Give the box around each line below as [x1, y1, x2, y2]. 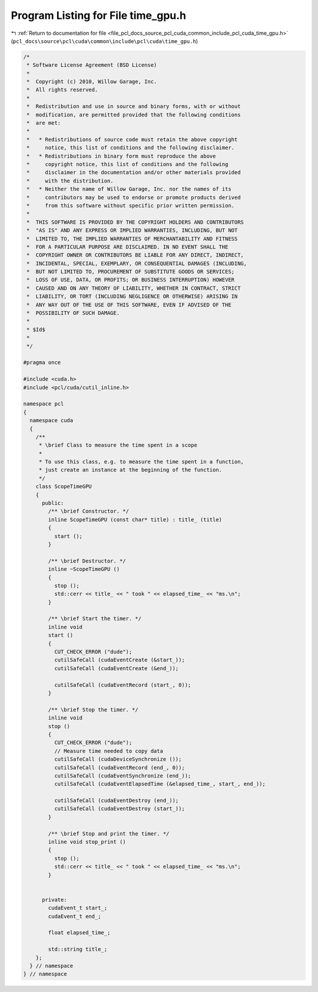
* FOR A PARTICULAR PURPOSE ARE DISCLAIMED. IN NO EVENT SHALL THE [26, 243, 228, 250]
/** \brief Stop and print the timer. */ [48, 830, 170, 837]
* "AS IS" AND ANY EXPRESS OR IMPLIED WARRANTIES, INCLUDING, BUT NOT [26, 227, 238, 234]
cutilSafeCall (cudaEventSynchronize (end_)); [54, 772, 191, 779]
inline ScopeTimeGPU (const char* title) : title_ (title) [48, 516, 223, 523]
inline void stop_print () [48, 838, 126, 846]
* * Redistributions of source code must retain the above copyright [26, 136, 238, 143]
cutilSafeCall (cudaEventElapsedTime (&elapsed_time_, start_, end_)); [54, 781, 266, 788]
